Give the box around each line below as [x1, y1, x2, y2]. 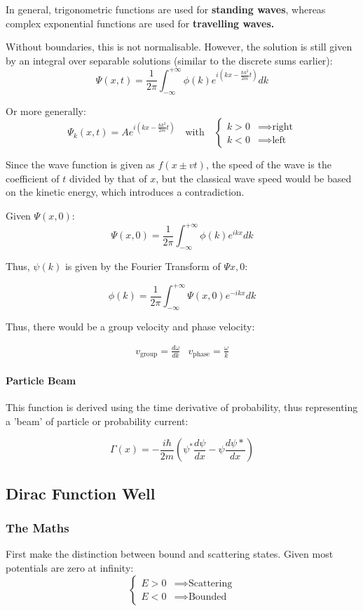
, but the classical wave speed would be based [156, 170, 352, 185]
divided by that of [69, 170, 147, 185]
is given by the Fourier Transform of [64, 258, 221, 273]
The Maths [6, 519, 69, 537]
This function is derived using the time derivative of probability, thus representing [6, 400, 358, 415]
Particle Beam [6, 373, 76, 388]
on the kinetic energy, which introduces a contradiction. [6, 184, 245, 199]
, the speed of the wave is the [205, 157, 331, 172]
